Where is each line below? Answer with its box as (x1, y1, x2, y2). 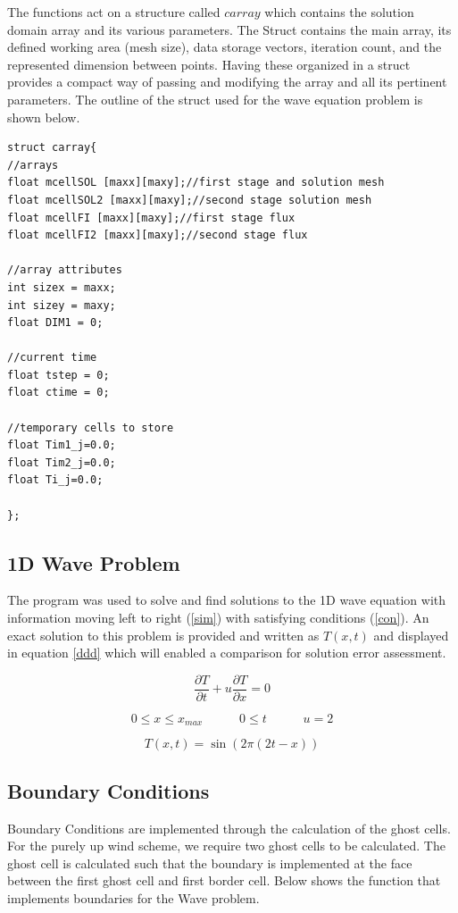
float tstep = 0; (7, 368, 110, 381)
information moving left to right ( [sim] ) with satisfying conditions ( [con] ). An (7, 608, 429, 627)
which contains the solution (264, 3, 414, 21)
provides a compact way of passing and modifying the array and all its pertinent (7, 72, 447, 91)
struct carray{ (7, 141, 97, 155)
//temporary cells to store (7, 421, 174, 434)
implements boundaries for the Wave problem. (7, 888, 260, 907)
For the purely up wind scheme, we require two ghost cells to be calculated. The (7, 836, 446, 855)
